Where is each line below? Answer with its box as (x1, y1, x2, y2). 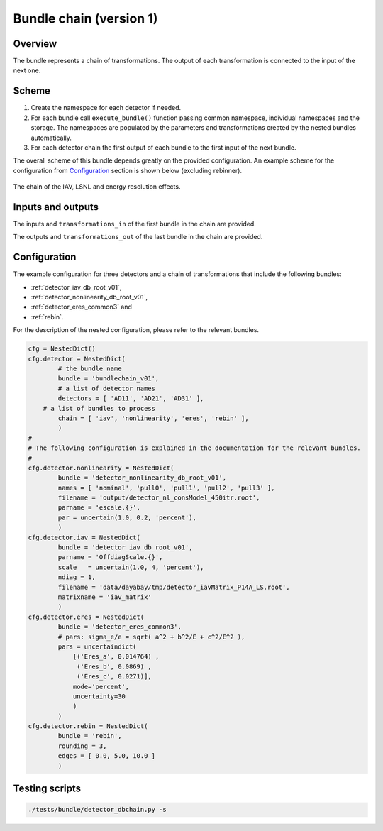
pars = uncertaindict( (57, 642, 138, 651)
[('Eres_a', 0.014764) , (72, 653, 160, 661)
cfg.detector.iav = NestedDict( (28, 533, 141, 541)
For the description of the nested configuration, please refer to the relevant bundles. (13, 326, 259, 334)
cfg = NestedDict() (28, 345, 96, 353)
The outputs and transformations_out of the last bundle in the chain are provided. (13, 233, 263, 241)
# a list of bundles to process (43, 405, 156, 412)
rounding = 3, (57, 742, 107, 750)
